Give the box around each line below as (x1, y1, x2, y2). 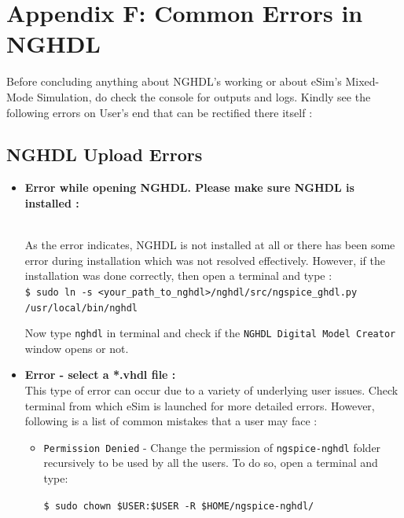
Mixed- (345, 73, 380, 90)
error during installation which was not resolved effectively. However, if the (24, 252, 385, 268)
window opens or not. (24, 340, 129, 356)
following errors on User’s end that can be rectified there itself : (6, 104, 313, 120)
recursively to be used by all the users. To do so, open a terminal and (43, 454, 378, 471)
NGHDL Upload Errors (6, 142, 203, 167)
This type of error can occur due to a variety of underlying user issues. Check (24, 382, 398, 399)
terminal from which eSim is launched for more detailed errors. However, (24, 397, 375, 413)
